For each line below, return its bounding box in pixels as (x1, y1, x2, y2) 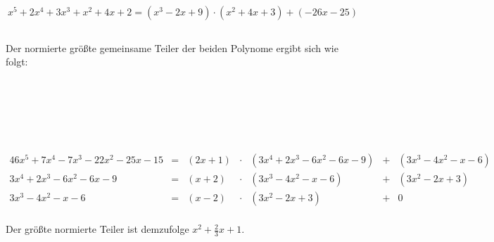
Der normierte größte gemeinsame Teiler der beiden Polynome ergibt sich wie (6, 40, 338, 55)
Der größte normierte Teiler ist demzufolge (6, 222, 189, 236)
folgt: (6, 54, 28, 69)
